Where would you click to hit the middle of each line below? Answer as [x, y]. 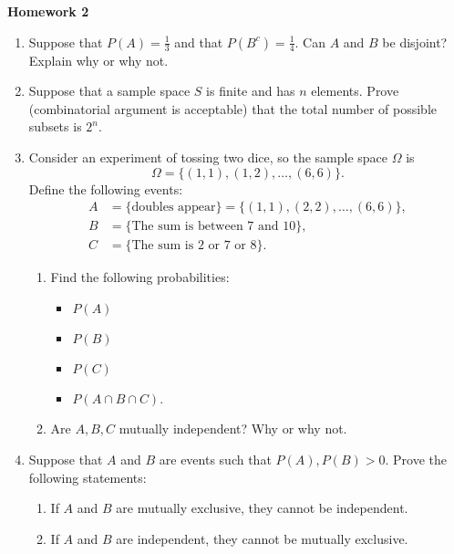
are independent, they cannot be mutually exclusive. [262, 538]
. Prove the [416, 460]
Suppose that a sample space [109, 91]
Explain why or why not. [98, 60]
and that [199, 42]
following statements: [88, 477]
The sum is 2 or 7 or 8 [194, 246]
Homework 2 [48, 11]
